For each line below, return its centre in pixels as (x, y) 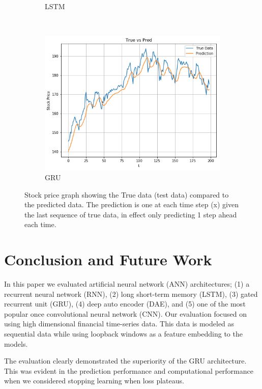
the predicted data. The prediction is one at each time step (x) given (132, 204)
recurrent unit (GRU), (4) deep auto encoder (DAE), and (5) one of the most (125, 304)
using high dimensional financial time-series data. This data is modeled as (119, 324)
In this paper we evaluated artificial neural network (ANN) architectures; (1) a (127, 284)
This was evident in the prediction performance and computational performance (129, 370)
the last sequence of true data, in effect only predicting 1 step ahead (131, 214)
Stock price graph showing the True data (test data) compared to (127, 194)
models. (16, 343)
